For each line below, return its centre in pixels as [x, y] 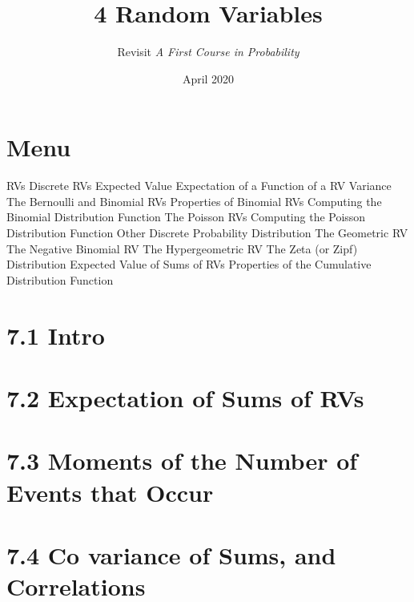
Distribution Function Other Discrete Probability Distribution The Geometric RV [207, 233]
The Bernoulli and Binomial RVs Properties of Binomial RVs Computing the [194, 201]
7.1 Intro [56, 335]
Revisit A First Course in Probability [208, 52]
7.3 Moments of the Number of [182, 461]
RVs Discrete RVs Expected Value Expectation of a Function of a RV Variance [199, 186]
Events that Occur [110, 492]
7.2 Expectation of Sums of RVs [185, 397]
